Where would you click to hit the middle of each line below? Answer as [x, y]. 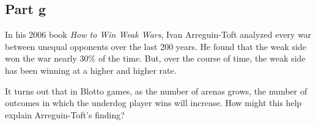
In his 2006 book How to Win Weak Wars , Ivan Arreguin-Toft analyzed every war [158, 34]
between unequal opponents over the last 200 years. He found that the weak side [156, 46]
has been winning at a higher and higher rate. [91, 70]
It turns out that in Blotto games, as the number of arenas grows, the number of [156, 91]
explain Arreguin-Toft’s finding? [65, 114]
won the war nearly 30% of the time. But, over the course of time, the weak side [155, 58]
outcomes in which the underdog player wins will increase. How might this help [153, 103]
